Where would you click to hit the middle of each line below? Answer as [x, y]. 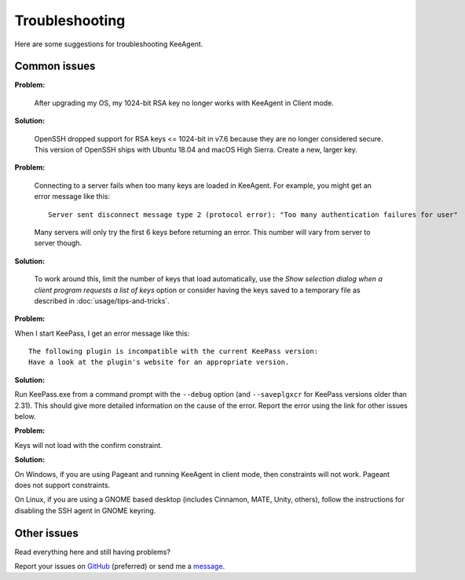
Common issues [55, 66]
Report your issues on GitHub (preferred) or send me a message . [120, 567]
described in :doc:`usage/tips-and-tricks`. [102, 301]
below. [25, 417]
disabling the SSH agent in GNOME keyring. [85, 510]
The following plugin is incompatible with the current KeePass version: [174, 351]
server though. [58, 243]
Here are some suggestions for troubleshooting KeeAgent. [109, 44]
